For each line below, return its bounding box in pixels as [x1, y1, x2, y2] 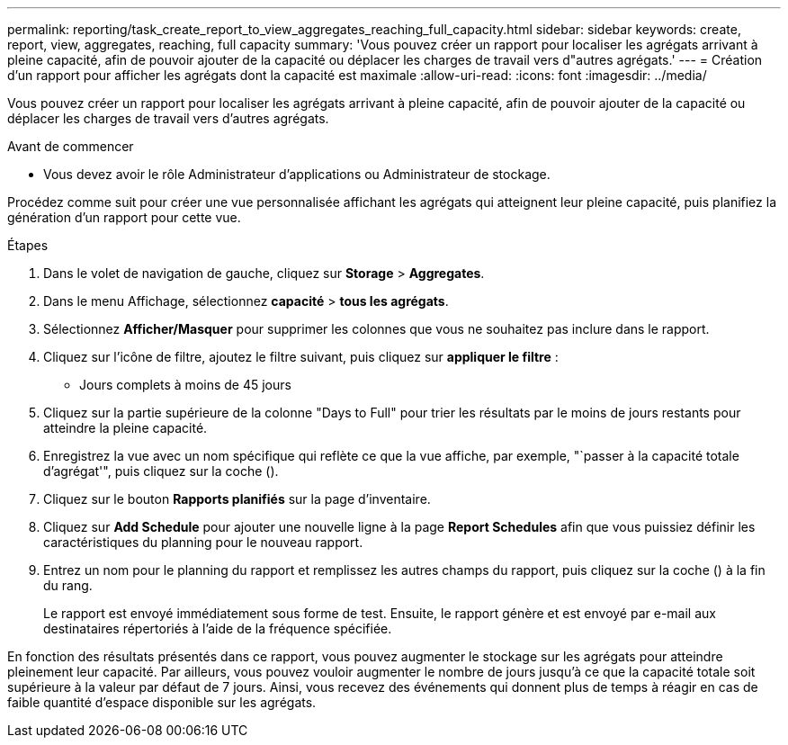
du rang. [43, 578, 93, 593]
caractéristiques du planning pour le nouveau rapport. [43, 534, 363, 550]
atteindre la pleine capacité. [43, 420, 208, 435]
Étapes [7, 238, 49, 253]
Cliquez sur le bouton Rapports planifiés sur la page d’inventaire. [43, 491, 431, 507]
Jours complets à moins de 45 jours [79, 377, 291, 392]
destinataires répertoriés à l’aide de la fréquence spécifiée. [43, 621, 392, 636]
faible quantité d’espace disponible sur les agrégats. [7, 695, 317, 710]
